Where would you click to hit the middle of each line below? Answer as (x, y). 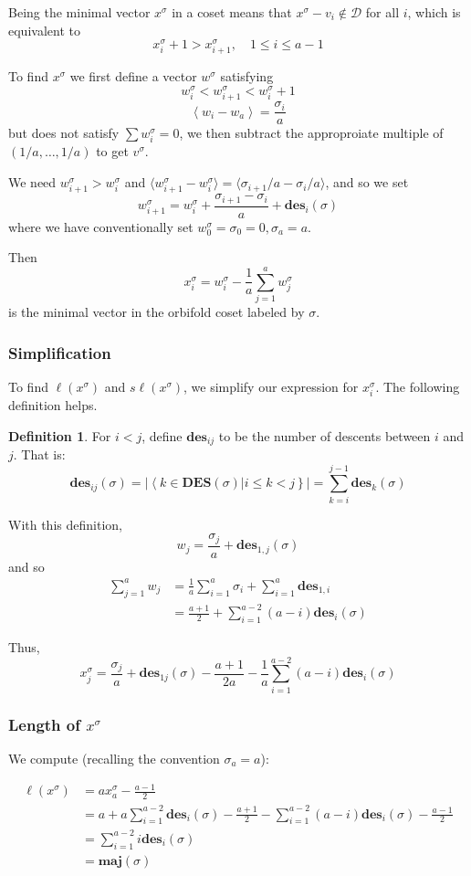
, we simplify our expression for (271, 386)
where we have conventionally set (101, 226)
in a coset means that (232, 12)
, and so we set (367, 182)
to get (112, 151)
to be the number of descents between (324, 435)
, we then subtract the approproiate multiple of (311, 133)
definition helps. (53, 404)
